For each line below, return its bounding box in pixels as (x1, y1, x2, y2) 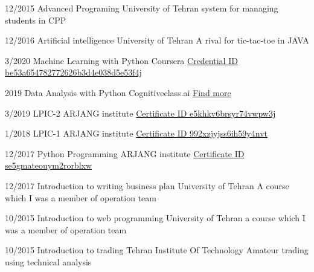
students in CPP (5, 13, 66, 26)
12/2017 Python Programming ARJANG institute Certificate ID (5, 147, 245, 160)
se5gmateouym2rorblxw (5, 159, 92, 172)
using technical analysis (5, 255, 92, 268)
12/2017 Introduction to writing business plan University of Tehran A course (5, 179, 289, 192)
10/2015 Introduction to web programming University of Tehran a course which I (5, 212, 306, 224)
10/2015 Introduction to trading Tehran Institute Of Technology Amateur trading (5, 244, 309, 256)
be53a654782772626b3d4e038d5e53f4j (5, 66, 142, 79)
